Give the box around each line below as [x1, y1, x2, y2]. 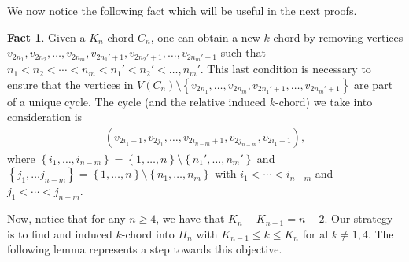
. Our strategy [324, 210, 393, 227]
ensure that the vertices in [7, 76, 134, 92]
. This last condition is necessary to [200, 61, 371, 77]
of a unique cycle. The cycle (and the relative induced [7, 93, 267, 109]
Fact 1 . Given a [7, 28, 86, 45]
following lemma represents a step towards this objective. [7, 241, 282, 257]
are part [353, 76, 393, 92]
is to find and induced [7, 225, 112, 242]
